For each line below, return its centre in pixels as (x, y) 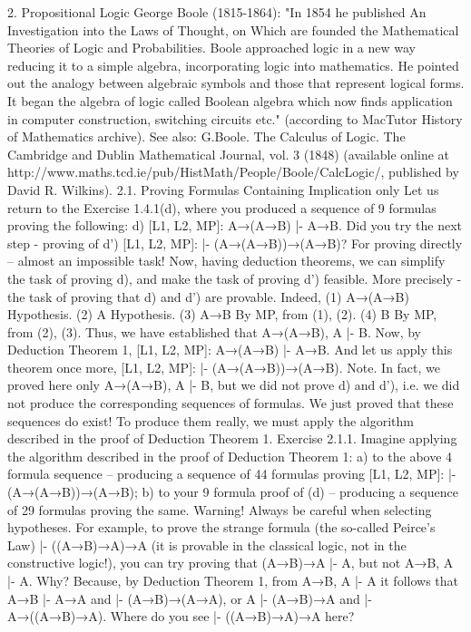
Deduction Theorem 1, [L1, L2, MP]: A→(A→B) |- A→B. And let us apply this (230, 350)
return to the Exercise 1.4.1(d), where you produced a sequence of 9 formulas (222, 207)
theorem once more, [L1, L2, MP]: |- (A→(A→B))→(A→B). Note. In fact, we (224, 367)
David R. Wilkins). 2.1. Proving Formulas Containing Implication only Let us (223, 189)
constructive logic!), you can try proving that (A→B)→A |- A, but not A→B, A (231, 563)
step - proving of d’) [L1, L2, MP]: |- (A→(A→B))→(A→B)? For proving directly (235, 243)
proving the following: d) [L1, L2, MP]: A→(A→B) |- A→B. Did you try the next (235, 225)
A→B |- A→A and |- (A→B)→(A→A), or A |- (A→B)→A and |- (190, 598)
